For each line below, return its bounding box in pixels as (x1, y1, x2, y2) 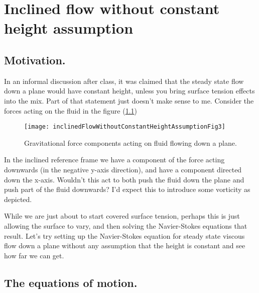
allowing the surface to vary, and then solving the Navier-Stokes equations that (4, 220, 247, 231)
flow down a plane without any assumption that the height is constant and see (4, 240, 245, 251)
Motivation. (4, 52, 66, 67)
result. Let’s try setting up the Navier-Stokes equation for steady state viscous (4, 230, 245, 241)
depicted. (4, 193, 32, 204)
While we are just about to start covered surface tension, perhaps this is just (4, 211, 240, 221)
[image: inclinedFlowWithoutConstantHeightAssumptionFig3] (24, 123, 225, 131)
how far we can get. (4, 250, 64, 260)
